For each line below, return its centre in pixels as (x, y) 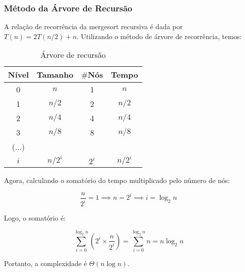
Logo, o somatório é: (35, 218)
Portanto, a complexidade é (45, 263)
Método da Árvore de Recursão (68, 8)
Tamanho (55, 75)
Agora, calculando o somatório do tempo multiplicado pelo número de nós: (117, 180)
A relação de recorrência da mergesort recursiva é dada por (93, 26)
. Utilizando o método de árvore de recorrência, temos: (159, 36)
